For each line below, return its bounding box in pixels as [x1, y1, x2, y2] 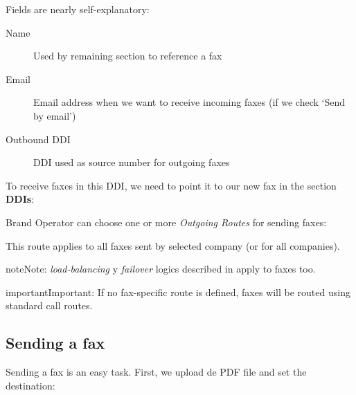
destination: [6, 378, 55, 392]
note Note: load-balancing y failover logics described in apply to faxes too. [6, 261, 316, 276]
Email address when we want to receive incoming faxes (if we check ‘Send [33, 95, 345, 109]
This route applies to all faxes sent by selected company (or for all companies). [6, 238, 340, 252]
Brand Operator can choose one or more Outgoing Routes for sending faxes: [6, 214, 327, 229]
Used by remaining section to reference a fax [33, 48, 222, 63]
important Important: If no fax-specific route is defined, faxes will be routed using [6, 284, 350, 299]
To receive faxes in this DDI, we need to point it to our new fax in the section [6, 178, 337, 192]
